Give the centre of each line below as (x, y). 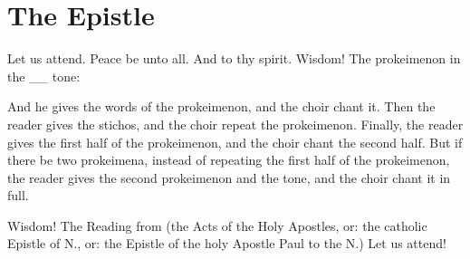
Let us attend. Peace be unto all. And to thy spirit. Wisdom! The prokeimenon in (234, 58)
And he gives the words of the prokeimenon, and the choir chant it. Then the (221, 106)
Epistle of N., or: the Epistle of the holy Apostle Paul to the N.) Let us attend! (227, 243)
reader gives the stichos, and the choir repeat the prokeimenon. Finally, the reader (235, 124)
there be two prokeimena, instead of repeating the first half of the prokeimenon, (229, 160)
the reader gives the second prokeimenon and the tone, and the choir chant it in (229, 177)
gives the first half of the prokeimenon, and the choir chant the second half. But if (235, 142)
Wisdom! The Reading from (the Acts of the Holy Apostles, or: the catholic (217, 225)
